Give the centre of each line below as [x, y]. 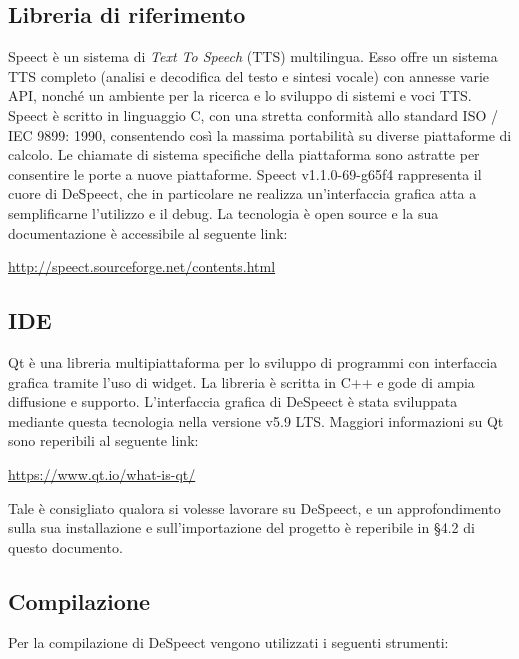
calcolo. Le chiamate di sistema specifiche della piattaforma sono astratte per [244, 154]
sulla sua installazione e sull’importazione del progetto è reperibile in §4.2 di [241, 527]
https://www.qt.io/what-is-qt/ [102, 473]
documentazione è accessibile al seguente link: [148, 232]
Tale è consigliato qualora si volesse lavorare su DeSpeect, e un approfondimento [254, 507]
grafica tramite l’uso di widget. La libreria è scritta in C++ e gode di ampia [241, 381]
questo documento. [65, 546]
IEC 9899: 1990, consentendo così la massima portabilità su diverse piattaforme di [260, 134]
